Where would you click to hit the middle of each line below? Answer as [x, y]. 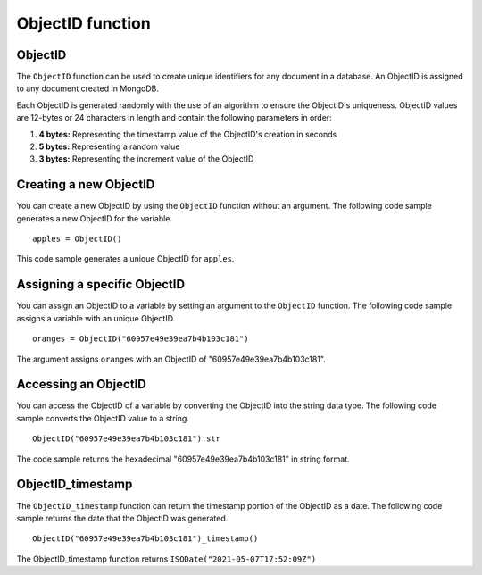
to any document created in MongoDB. [88, 88]
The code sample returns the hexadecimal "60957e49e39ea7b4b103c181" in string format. [183, 459]
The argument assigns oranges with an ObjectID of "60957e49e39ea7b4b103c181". [171, 359]
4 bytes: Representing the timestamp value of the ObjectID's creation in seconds [188, 134]
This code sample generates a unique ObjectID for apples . [125, 259]
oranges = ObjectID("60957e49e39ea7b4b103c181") [141, 339]
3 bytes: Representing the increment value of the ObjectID [146, 159]
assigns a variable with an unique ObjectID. [96, 318]
